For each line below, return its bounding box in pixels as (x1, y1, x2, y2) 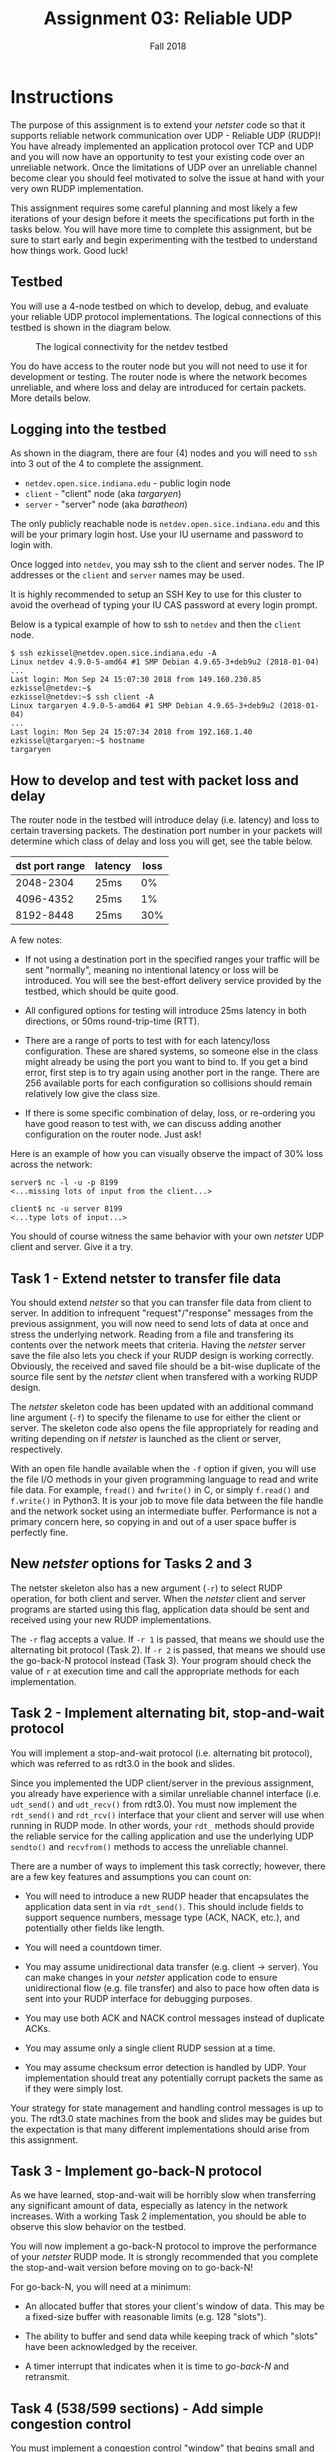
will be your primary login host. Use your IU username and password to (10, 528, 304, 541)
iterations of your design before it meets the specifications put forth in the (10, 212, 315, 224)
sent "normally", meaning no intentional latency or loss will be (24, 964, 279, 976)
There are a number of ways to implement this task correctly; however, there (10, 1860, 326, 1872)
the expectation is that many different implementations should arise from (10, 2123, 310, 2135)
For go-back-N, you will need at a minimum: (10, 2281, 192, 2293)
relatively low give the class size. (24, 1088, 161, 1100)
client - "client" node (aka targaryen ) (24, 488, 182, 500)
